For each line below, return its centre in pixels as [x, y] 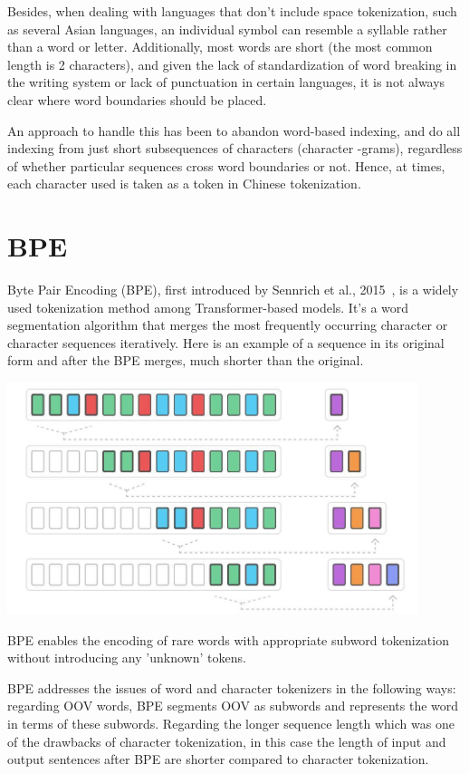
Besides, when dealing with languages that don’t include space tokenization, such [232, 11]
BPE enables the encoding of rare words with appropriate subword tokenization [228, 639]
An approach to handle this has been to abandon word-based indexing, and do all [234, 130]
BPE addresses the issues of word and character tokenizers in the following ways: [232, 687]
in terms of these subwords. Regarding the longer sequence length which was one [231, 723]
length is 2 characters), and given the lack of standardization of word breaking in [232, 64]
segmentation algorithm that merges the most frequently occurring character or [228, 325]
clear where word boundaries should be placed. [137, 99]
